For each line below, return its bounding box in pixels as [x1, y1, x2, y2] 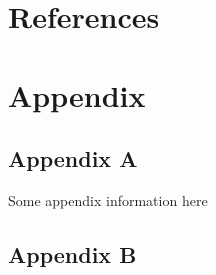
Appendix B [8, 238, 137, 269]
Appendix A [8, 143, 138, 174]
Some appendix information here [8, 189, 208, 210]
